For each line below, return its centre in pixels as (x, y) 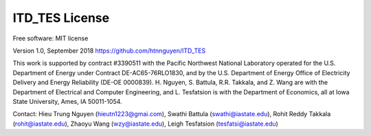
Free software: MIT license (50, 38)
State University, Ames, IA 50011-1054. (68, 101)
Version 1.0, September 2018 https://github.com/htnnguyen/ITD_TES (109, 51)
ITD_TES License (61, 18)
